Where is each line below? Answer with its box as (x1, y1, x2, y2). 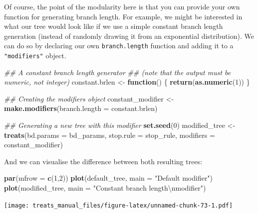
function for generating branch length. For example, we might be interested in (4, 11, 243, 21)
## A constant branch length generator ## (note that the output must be (4, 67, 231, 77)
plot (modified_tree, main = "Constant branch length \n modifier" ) (4, 183, 206, 193)
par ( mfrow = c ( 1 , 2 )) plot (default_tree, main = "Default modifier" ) (4, 173, 213, 183)
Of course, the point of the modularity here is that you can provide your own (4, 1, 240, 11)
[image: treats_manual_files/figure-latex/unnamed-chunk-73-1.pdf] (4, 202, 233, 209)
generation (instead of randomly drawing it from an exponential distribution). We (4, 30, 254, 41)
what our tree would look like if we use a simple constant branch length (4, 21, 223, 31)
